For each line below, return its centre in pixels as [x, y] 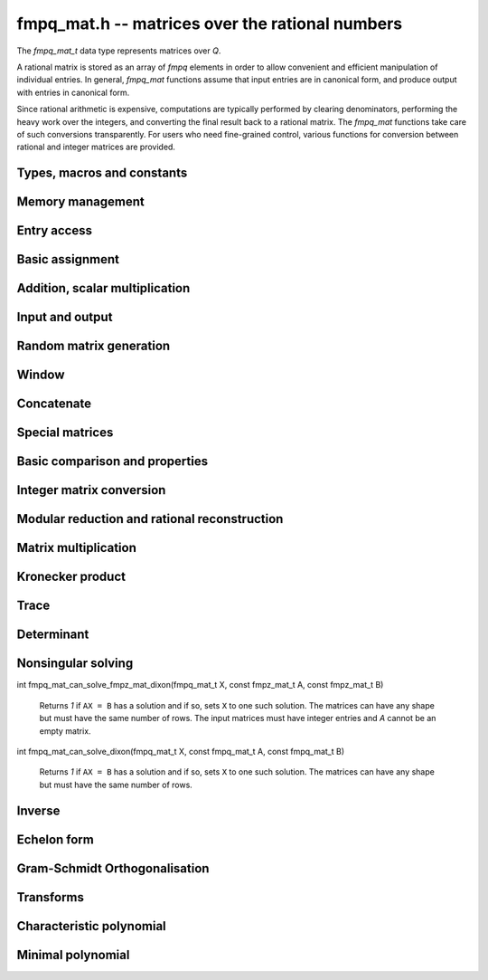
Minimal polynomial [73, 955]
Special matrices [65, 433]
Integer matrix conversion [91, 490]
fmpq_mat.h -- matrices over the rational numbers [209, 24]
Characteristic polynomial [91, 926]
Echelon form [55, 839]
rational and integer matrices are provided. [96, 147]
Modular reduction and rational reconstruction [150, 519]
